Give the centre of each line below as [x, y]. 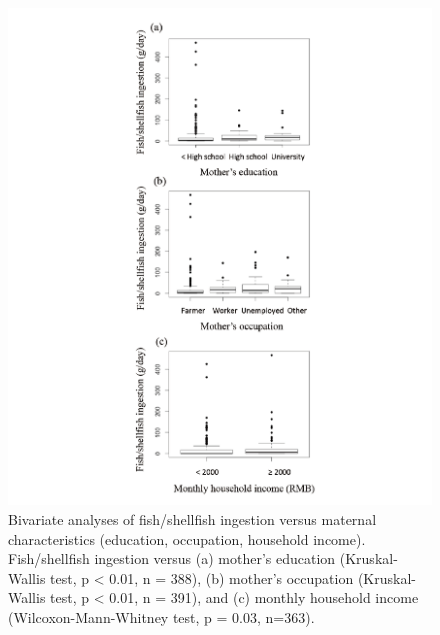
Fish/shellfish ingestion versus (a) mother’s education [172, 558]
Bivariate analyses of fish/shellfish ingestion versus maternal [192, 518]
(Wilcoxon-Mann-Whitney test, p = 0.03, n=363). [161, 616]
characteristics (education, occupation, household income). [187, 538]
